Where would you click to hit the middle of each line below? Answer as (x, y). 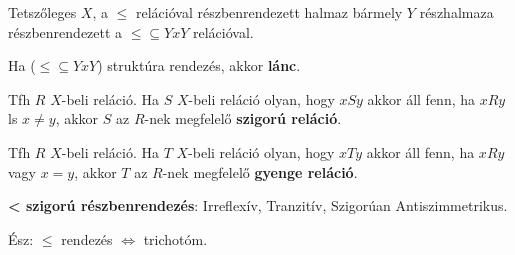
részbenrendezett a (65, 31)
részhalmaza (456, 12)
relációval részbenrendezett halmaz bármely (269, 12)
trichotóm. (175, 238)
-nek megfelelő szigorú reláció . (243, 118)
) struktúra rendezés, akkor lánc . (199, 65)
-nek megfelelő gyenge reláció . (260, 171)
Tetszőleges (42, 12)
